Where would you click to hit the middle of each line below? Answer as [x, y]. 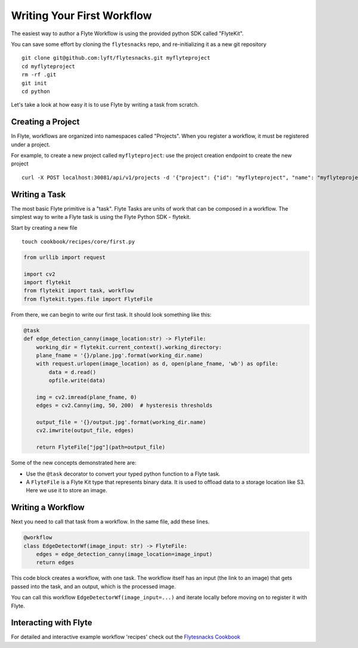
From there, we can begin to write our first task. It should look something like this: [111, 314]
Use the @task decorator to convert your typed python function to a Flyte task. [123, 474]
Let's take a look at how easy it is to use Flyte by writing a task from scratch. [105, 105]
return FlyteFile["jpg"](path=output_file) [101, 447]
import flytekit [47, 282]
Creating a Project [45, 122]
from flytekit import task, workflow [79, 291]
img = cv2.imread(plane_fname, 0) [87, 397]
